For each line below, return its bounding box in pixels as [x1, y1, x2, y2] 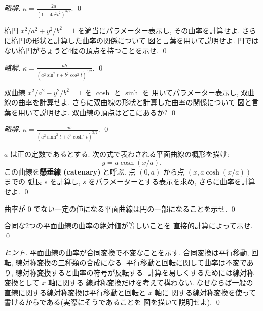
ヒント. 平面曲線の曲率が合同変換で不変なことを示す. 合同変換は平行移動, [4, 247, 249, 258]
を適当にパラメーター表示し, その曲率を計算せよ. [78, 25, 240, 36]
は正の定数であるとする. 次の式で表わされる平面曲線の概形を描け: [10, 149, 229, 159]
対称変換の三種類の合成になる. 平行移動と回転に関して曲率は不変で [22, 257, 247, 267]
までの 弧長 [4, 176, 42, 187]
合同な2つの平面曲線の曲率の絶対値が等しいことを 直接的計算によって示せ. [4, 220, 253, 231]
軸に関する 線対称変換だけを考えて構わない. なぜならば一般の [48, 277, 253, 288]
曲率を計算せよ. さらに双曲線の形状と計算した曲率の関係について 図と [18, 97, 252, 108]
